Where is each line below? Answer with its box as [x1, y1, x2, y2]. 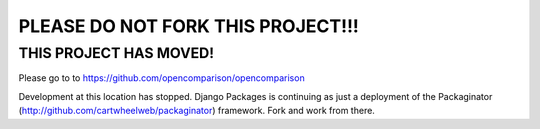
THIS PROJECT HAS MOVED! [18, 44, 215, 62]
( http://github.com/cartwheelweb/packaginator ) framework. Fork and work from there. [18, 105, 375, 117]
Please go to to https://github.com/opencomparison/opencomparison [18, 72, 305, 84]
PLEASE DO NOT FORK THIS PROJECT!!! [18, 15, 360, 37]
